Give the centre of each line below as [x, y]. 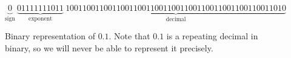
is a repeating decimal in [212, 36]
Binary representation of [50, 36]
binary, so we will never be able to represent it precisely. [109, 48]
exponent [40, 18]
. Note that [129, 36]
